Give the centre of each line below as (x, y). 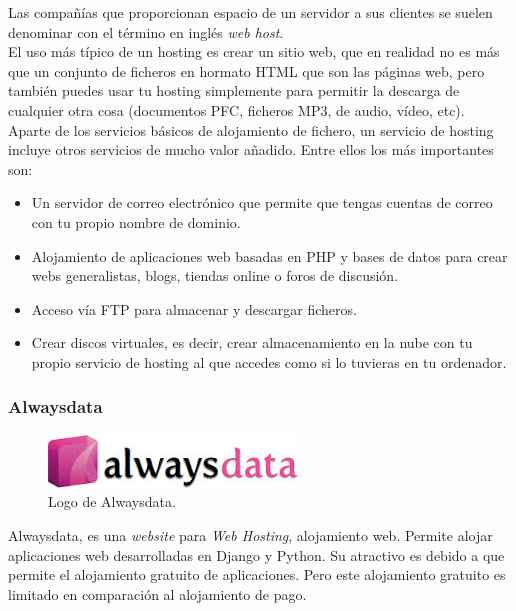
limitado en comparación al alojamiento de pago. (157, 593)
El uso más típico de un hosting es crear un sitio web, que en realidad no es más (254, 51)
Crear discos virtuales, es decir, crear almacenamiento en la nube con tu (252, 342)
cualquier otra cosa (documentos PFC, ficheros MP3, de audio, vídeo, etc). (236, 109)
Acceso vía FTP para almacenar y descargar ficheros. (194, 308)
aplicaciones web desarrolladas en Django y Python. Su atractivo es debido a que (256, 554)
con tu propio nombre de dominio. (136, 221)
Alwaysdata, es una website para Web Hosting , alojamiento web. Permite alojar (250, 534)
